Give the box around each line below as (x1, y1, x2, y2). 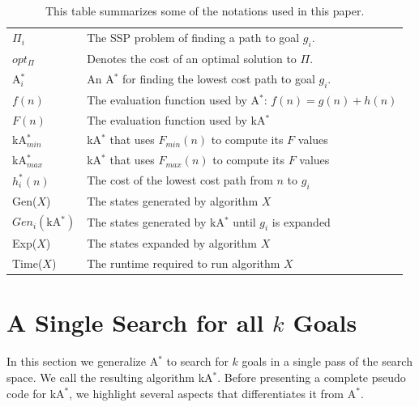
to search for (166, 353, 229, 370)
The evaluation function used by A (87, 91, 260, 108)
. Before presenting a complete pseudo (217, 368, 406, 385)
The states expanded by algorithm (87, 235, 257, 252)
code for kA (6, 384, 65, 401)
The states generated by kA (87, 213, 224, 230)
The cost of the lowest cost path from (87, 172, 273, 189)
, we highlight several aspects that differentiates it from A (69, 384, 357, 401)
